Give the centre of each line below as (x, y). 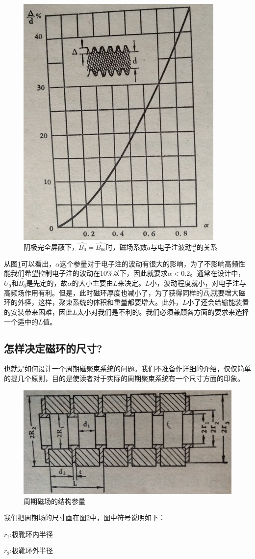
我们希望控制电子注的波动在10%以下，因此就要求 (89, 273)
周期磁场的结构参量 (54, 501)
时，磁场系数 (126, 247)
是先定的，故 (47, 283)
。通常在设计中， (217, 273)
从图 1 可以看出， (30, 263)
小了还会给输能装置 (218, 302)
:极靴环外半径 (31, 550)
